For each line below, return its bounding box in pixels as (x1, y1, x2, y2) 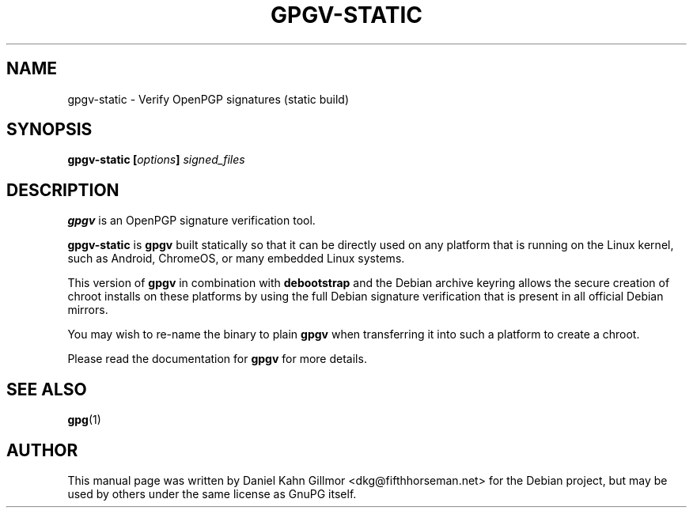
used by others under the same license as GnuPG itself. (67, 486, 357, 501)
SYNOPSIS (6, 119, 93, 140)
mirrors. (67, 303, 108, 317)
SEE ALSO (6, 379, 87, 399)
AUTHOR (6, 440, 78, 460)
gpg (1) (67, 413, 101, 427)
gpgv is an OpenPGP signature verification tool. (67, 214, 316, 228)
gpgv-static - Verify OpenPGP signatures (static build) (67, 92, 350, 106)
